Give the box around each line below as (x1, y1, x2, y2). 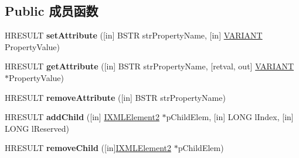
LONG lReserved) (5, 122, 69, 134)
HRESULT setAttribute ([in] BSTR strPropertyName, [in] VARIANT (5, 29, 263, 41)
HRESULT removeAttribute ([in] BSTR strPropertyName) (5, 91, 226, 103)
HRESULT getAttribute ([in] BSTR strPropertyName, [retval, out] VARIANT (5, 60, 294, 72)
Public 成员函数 (5, 2, 98, 20)
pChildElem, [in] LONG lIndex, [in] (166, 111, 294, 123)
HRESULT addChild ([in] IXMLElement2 (5, 111, 159, 123)
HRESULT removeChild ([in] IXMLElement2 (5, 142, 171, 154)
